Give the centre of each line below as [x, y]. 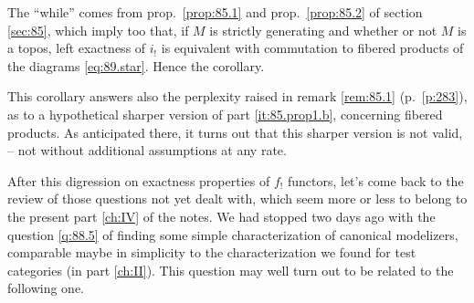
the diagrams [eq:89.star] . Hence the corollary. [136, 65]
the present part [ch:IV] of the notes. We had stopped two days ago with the [221, 216]
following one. [46, 288]
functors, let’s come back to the [375, 180]
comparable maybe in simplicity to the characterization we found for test [212, 252]
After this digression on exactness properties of [139, 180]
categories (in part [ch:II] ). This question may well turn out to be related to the [231, 270]
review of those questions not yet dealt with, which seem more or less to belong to [237, 199]
